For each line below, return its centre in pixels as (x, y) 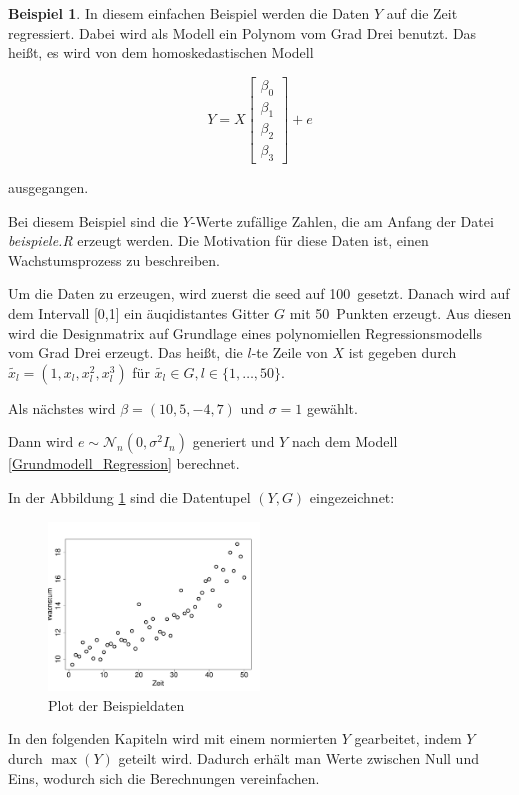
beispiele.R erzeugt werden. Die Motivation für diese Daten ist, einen (218, 240)
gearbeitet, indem (408, 738)
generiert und (233, 441)
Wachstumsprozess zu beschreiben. (114, 259)
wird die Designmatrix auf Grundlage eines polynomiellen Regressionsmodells (245, 332)
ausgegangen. (48, 187)
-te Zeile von (289, 352)
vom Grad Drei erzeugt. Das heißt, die (125, 352)
